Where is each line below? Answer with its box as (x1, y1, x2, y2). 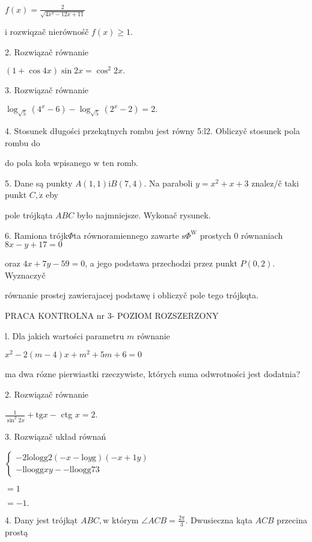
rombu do (5, 136, 40, 149)
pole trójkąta (5, 208, 53, 221)
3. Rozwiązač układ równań (5, 430, 106, 443)
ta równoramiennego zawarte (73, 229, 179, 241)
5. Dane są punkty (5, 176, 73, 189)
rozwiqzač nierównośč (10, 25, 89, 38)
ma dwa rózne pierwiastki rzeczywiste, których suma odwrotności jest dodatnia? (5, 368, 301, 380)
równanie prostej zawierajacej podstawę (5, 289, 150, 301)
